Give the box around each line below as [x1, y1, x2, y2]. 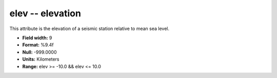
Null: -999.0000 [22, 49, 57, 55]
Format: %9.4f [22, 42, 54, 48]
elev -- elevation [9, 8, 82, 19]
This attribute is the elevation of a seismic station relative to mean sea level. [9, 25, 169, 32]
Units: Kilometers [22, 56, 60, 62]
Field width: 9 [22, 35, 52, 41]
